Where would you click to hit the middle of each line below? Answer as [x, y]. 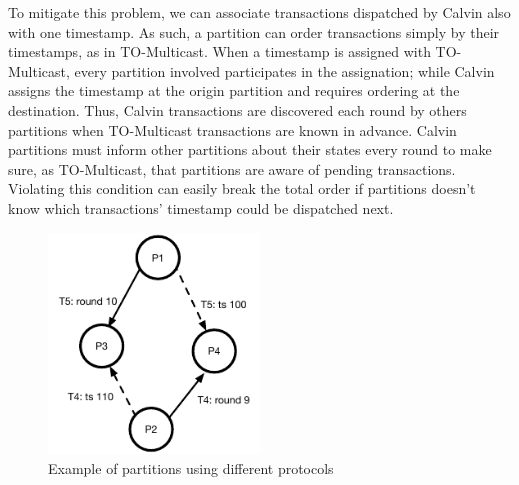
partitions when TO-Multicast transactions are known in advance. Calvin [232, 129]
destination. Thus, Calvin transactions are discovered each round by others [237, 109]
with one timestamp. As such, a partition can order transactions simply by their [254, 31]
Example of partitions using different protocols [191, 467]
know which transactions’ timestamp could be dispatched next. [201, 207]
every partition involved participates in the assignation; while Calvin [284, 70]
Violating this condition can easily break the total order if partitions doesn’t [242, 188]
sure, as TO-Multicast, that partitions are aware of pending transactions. [232, 168]
